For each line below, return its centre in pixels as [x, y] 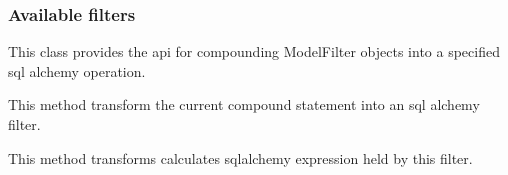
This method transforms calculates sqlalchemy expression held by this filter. [240, 157]
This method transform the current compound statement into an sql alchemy [244, 104]
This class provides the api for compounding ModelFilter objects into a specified [254, 51]
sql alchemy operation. [77, 70]
